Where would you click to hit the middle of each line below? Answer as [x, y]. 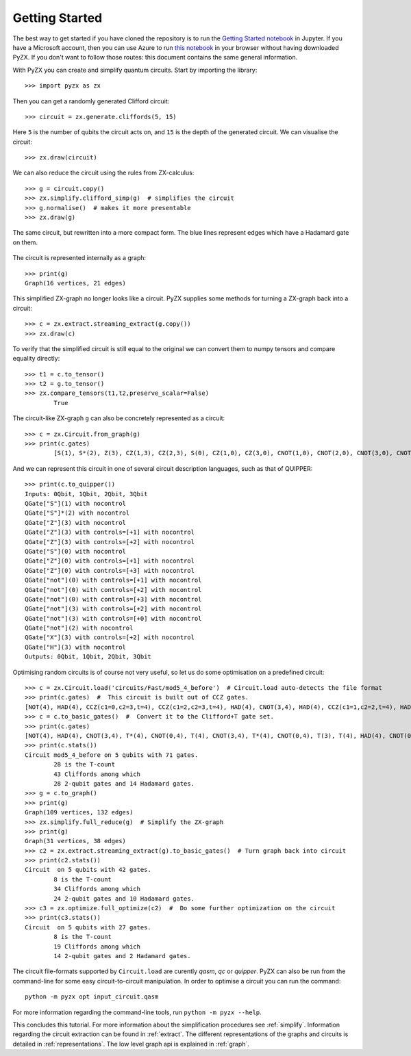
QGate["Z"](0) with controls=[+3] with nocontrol [110, 570]
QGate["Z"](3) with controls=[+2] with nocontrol [110, 542]
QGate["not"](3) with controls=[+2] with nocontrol [113, 609]
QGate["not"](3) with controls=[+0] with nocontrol [113, 618]
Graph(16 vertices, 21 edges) [76, 283]
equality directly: [36, 359]
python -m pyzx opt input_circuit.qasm [92, 997]
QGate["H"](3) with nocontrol [76, 647]
